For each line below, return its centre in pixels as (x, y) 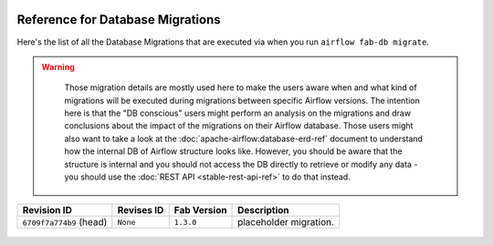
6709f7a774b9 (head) (65, 222)
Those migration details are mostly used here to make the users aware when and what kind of (241, 87)
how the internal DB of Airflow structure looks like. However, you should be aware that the (233, 151)
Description (263, 210)
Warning (58, 66)
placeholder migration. (286, 222)
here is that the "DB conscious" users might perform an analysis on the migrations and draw (237, 113)
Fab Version (200, 210)
